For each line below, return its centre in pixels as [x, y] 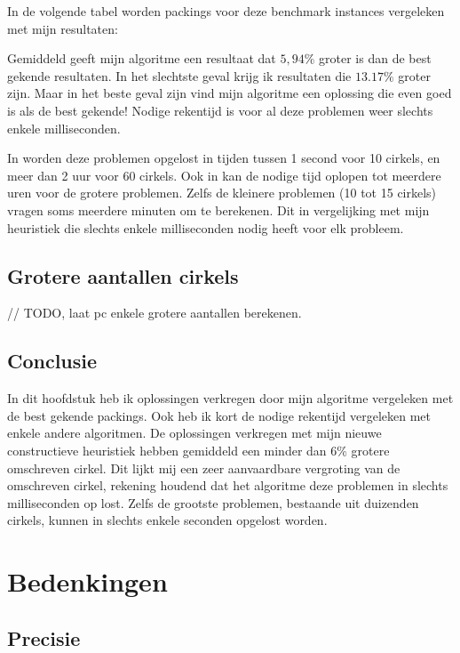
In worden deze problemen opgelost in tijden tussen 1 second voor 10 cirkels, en [224, 158]
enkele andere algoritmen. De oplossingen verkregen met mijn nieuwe [194, 433]
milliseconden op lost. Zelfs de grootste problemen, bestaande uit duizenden [213, 502]
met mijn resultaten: [63, 28]
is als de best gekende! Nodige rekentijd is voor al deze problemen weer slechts [220, 110]
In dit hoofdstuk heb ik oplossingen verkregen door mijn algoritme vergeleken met [230, 398]
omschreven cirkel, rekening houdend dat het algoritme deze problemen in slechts [228, 485]
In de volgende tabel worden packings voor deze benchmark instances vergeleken [226, 11]
